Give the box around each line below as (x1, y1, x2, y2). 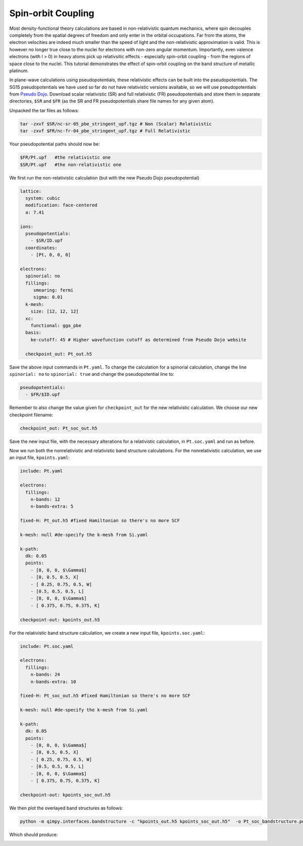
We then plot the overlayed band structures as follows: (9, 805, 123, 811)
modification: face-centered (25, 202, 98, 208)
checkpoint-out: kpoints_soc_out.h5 (20, 792, 111, 797)
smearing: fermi (33, 287, 74, 293)
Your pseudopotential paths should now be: (9, 141, 100, 147)
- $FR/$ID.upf (25, 392, 61, 397)
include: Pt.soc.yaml (20, 643, 74, 649)
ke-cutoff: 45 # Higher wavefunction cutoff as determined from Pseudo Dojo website (30, 337, 247, 342)
